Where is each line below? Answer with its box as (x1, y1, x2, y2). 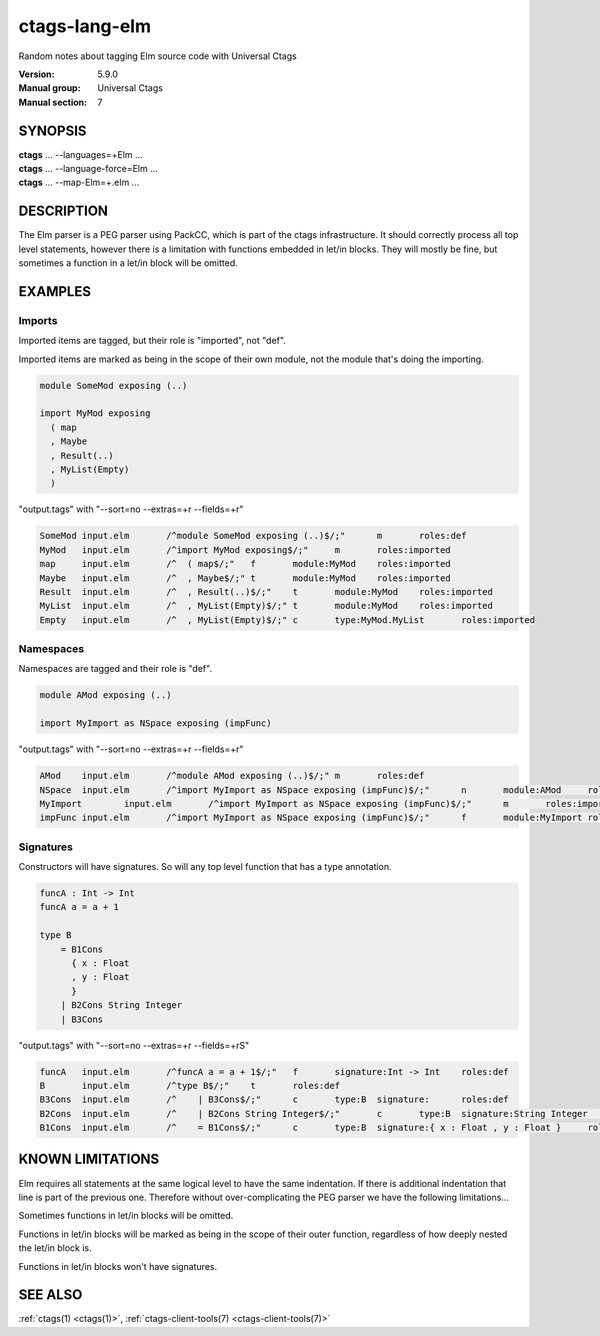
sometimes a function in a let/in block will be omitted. (18, 257, 239, 269)
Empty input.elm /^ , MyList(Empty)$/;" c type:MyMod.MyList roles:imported (39, 614, 535, 625)
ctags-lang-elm (18, 15, 152, 37)
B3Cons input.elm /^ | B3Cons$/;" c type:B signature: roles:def (39, 1094, 509, 1105)
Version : (18, 68, 55, 80)
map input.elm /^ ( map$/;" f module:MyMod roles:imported (39, 558, 452, 570)
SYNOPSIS (18, 122, 87, 139)
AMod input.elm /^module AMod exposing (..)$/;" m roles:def (39, 770, 425, 782)
